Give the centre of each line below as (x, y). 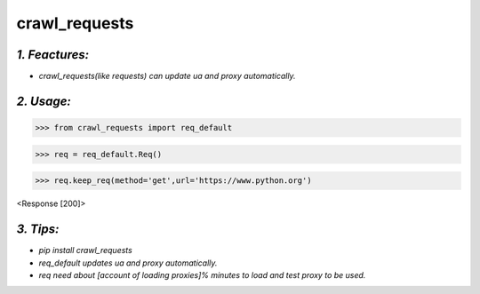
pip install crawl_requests (85, 250)
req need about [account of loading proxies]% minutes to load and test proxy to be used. (202, 274)
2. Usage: (44, 101)
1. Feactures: (53, 55)
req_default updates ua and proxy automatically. (128, 263)
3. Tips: (38, 230)
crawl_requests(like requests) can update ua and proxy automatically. (168, 76)
